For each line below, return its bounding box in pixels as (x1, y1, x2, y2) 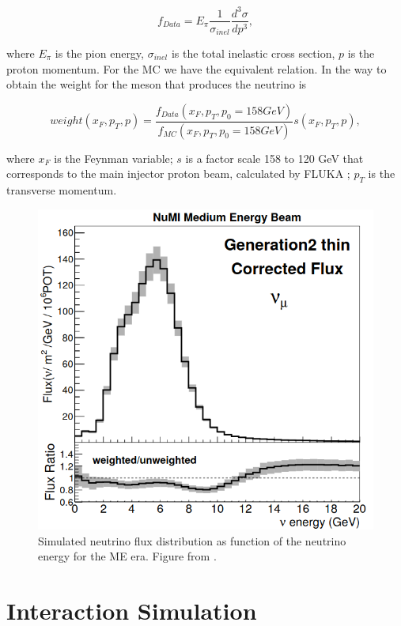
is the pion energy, (55, 45, 144, 62)
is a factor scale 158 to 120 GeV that (185, 149, 364, 166)
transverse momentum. (6, 182, 117, 198)
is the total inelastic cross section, (171, 45, 335, 62)
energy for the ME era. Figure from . (38, 548, 217, 564)
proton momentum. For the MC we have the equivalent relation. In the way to (6, 60, 387, 77)
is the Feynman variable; (54, 149, 173, 166)
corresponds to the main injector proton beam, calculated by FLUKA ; (6, 165, 350, 182)
